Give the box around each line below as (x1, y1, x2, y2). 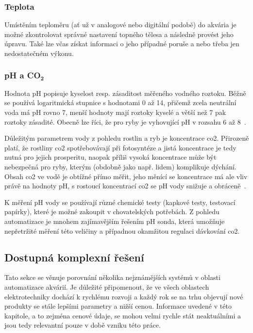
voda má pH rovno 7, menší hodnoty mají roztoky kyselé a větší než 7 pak (4, 107, 226, 117)
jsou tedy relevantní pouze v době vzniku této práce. (4, 320, 161, 330)
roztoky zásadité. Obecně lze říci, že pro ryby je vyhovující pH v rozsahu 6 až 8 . (4, 116, 246, 127)
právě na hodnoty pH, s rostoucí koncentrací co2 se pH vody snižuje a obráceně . (4, 181, 246, 191)
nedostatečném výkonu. (4, 48, 74, 58)
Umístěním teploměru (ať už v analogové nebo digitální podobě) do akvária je (4, 19, 236, 30)
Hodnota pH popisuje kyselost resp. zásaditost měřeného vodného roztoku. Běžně (4, 88, 246, 98)
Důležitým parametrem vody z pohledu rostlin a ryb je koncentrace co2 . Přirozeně (4, 133, 249, 143)
